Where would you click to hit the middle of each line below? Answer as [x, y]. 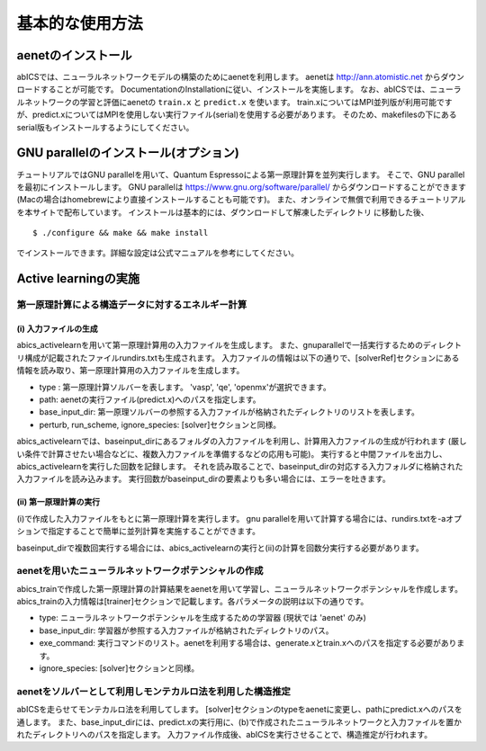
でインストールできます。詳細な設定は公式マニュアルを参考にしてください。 [158, 253]
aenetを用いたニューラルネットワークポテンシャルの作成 [140, 571]
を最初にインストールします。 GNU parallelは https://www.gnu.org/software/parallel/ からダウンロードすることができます [242, 187]
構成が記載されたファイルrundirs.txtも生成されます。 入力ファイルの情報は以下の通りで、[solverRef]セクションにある [242, 358]
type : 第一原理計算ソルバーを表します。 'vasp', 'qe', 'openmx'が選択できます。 [185, 387]
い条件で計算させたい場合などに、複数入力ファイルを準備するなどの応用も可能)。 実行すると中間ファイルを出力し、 [232, 453]
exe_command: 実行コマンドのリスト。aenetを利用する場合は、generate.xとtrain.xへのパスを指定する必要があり [248, 643]
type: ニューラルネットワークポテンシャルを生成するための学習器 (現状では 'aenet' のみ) [202, 618]
